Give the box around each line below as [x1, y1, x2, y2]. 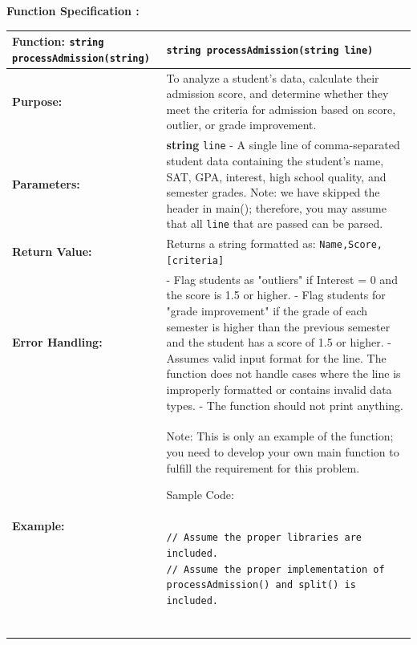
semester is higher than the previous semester [166, 318, 391, 335]
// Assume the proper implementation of [166, 563, 385, 575]
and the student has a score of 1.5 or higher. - [166, 334, 391, 351]
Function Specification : [6, 2, 140, 18]
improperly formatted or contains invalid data [166, 380, 392, 397]
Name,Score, [319, 239, 383, 251]
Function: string [12, 33, 104, 50]
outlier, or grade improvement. [166, 116, 317, 133]
